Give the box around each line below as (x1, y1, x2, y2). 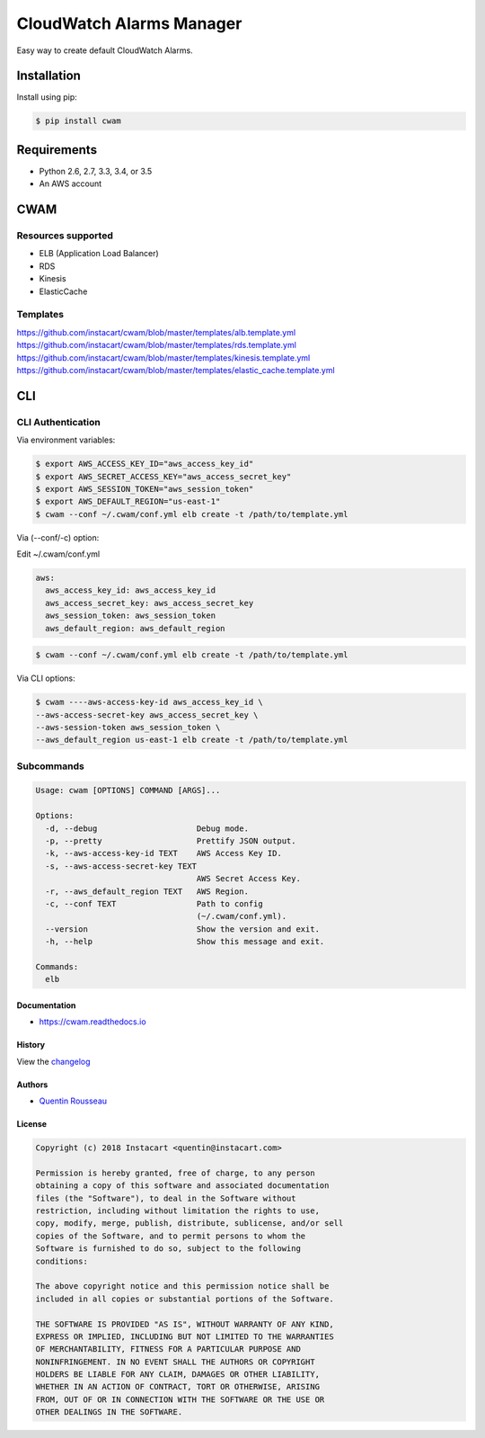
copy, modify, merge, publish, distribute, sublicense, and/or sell (35, 1219, 344, 1228)
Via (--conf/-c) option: (16, 531, 100, 543)
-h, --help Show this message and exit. (45, 936, 325, 947)
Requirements (16, 142, 98, 157)
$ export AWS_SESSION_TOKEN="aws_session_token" (35, 484, 254, 494)
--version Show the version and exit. (45, 924, 321, 934)
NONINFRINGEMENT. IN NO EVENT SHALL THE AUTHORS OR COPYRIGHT (35, 1356, 315, 1367)
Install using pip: (16, 92, 78, 103)
